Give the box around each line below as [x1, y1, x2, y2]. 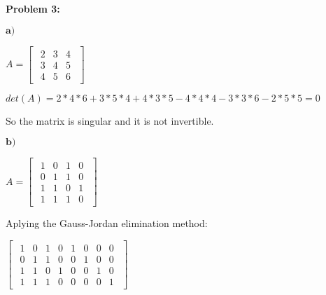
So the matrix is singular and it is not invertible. [6, 113, 214, 128]
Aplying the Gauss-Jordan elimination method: [6, 216, 208, 231]
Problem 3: [6, 1, 60, 15]
